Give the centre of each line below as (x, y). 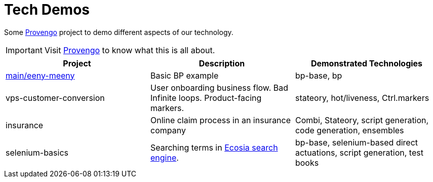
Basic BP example (184, 75)
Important (24, 50)
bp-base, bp (319, 75)
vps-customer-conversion (55, 98)
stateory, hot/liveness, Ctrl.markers (362, 98)
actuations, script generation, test (359, 152)
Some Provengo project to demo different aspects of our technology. (119, 32)
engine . (164, 157)
